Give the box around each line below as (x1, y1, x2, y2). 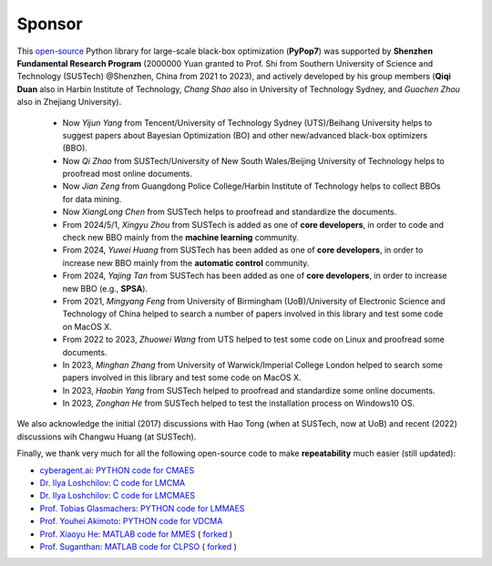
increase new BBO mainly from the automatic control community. (62, 257, 310, 268)
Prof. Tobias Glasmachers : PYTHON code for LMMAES (39, 502, 245, 514)
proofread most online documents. (62, 169, 193, 180)
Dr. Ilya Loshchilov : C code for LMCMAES (39, 490, 196, 501)
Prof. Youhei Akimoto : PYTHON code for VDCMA (39, 516, 223, 527)
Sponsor (16, 14, 83, 34)
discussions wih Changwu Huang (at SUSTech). (16, 431, 197, 442)
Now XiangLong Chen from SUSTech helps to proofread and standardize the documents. (62, 206, 397, 218)
